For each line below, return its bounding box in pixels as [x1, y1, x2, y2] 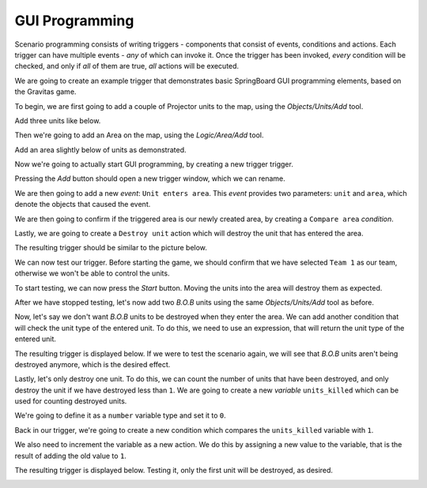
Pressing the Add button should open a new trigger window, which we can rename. [14, 174, 286, 183]
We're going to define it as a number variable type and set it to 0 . [14, 411, 227, 420]
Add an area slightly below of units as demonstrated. [14, 145, 187, 154]
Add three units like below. [14, 115, 101, 126]
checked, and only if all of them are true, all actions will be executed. [14, 62, 240, 71]
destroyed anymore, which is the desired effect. [14, 359, 171, 369]
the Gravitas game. [14, 87, 77, 96]
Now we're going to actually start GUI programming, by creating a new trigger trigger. [14, 160, 294, 169]
